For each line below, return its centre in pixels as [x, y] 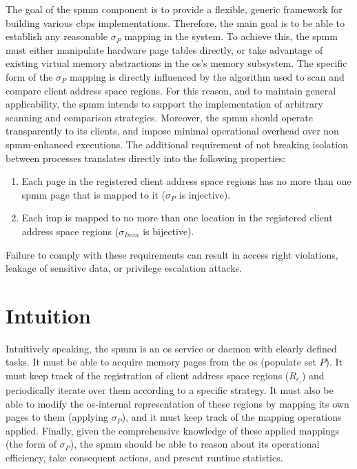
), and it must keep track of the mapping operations [232, 417]
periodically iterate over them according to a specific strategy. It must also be [170, 390]
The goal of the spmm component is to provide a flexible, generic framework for [174, 9]
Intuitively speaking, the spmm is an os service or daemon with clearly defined [171, 348]
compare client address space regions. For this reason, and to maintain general [171, 90]
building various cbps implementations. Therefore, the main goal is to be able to [175, 22]
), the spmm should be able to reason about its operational [195, 444]
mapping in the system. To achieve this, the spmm [231, 36]
